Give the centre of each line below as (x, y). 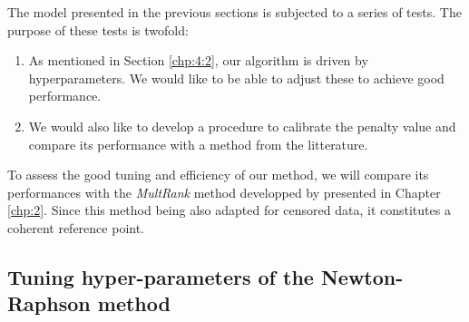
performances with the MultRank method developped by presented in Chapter (224, 192)
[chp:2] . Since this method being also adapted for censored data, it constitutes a (229, 210)
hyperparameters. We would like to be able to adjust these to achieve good (236, 78)
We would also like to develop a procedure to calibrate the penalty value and (242, 126)
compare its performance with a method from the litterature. (198, 144)
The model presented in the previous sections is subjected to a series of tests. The (234, 12)
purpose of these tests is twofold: (98, 29)
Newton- (362, 276)
